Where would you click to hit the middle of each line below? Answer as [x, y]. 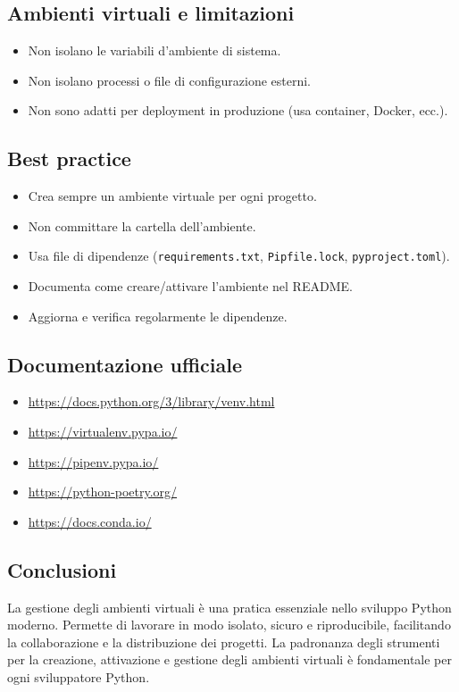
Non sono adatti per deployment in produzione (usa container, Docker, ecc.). [238, 110]
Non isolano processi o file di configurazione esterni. [169, 80]
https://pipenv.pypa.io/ [93, 461]
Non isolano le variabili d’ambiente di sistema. [154, 50]
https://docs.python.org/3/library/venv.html [151, 401]
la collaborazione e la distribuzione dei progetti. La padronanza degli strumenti [224, 642]
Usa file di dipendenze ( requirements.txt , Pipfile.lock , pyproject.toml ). [239, 256]
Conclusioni [62, 569]
